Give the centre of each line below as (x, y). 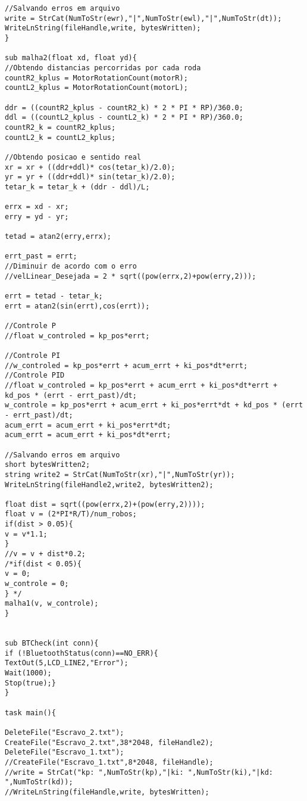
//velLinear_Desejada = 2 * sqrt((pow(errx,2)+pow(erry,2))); (131, 276)
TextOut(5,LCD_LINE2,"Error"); (67, 663)
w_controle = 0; (37, 584)
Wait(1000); (28, 673)
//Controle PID (35, 375)
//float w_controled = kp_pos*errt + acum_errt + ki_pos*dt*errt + (141, 385)
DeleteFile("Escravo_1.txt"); (65, 752)
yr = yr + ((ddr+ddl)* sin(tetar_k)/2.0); (90, 177)
